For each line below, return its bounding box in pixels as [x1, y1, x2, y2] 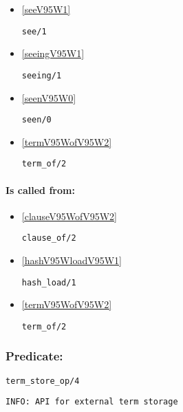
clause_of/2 [21, 233, 76, 243]
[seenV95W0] [21, 90, 76, 105]
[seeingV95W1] [21, 46, 85, 61]
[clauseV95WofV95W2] [21, 208, 117, 223]
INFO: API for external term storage [6, 397, 178, 407]
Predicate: [6, 347, 63, 365]
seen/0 [21, 115, 52, 125]
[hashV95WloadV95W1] [21, 253, 122, 268]
